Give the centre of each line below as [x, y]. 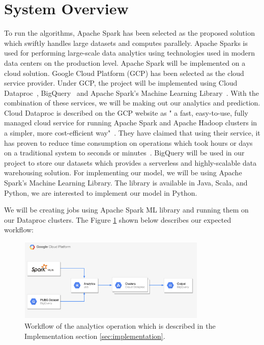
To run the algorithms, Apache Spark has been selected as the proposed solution [129, 33]
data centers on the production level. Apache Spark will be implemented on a [125, 62]
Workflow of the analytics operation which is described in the [120, 326]
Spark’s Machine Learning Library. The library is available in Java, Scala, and [126, 183]
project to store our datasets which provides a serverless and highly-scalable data [130, 162]
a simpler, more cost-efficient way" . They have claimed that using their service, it [132, 133]
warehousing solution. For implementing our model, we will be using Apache [123, 172]
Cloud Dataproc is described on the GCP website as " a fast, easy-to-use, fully [126, 112]
